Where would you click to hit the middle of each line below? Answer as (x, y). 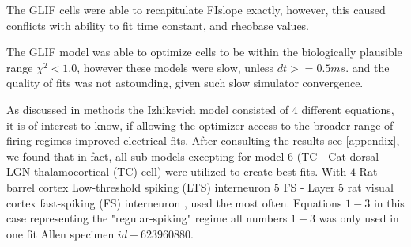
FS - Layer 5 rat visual (338, 186)
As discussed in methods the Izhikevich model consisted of (148, 109)
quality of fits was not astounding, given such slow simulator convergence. (185, 83)
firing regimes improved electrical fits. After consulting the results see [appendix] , (203, 141)
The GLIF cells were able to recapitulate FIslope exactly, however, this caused (196, 9)
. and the (368, 67)
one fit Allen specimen (60, 233)
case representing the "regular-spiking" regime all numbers (147, 218)
